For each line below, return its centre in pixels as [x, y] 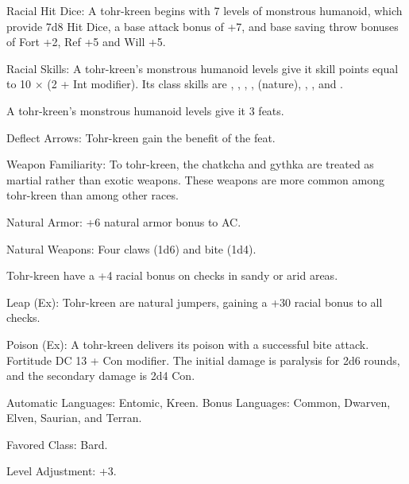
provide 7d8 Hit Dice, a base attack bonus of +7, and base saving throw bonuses [203, 26]
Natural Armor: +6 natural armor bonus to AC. [124, 221]
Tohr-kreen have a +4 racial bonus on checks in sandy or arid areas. [172, 275]
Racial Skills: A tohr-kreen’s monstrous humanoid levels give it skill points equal [203, 68]
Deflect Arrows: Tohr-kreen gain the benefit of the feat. [141, 137]
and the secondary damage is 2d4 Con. [101, 376]
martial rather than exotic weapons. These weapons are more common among [195, 179]
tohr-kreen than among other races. [93, 195]
